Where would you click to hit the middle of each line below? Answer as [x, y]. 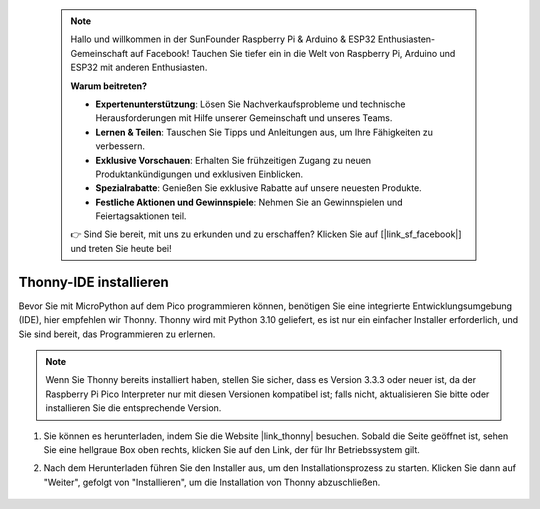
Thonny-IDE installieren [93, 281]
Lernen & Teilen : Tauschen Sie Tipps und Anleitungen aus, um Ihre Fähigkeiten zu [264, 132]
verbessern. [120, 146]
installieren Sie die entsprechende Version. [133, 408]
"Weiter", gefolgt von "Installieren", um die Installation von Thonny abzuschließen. [212, 482]
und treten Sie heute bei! [121, 248]
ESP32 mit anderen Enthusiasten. [139, 67]
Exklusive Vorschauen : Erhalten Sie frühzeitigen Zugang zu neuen [233, 160]
